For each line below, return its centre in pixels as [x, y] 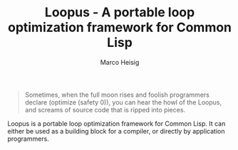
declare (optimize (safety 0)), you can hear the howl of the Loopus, [123, 102]
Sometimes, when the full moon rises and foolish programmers [117, 95]
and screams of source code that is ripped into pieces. [105, 109]
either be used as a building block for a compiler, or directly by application [116, 131]
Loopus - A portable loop [120, 12]
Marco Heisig [120, 62]
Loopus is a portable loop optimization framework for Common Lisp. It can [117, 123]
